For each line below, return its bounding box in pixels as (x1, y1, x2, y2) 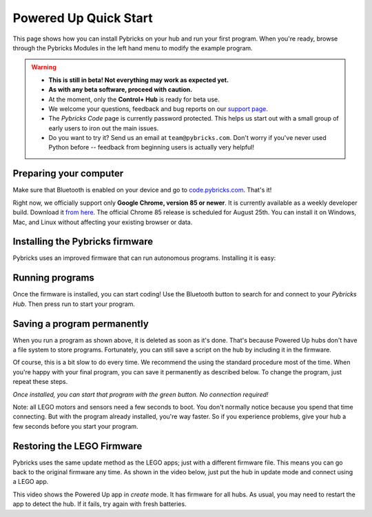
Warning (31, 63, 56, 72)
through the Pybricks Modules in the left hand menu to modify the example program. (12, 43, 253, 52)
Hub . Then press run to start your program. (12, 300, 136, 308)
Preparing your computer (12, 168, 124, 179)
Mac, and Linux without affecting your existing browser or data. (12, 218, 193, 226)
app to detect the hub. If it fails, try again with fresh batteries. (12, 500, 187, 508)
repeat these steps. (12, 378, 68, 386)
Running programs (12, 272, 94, 284)
